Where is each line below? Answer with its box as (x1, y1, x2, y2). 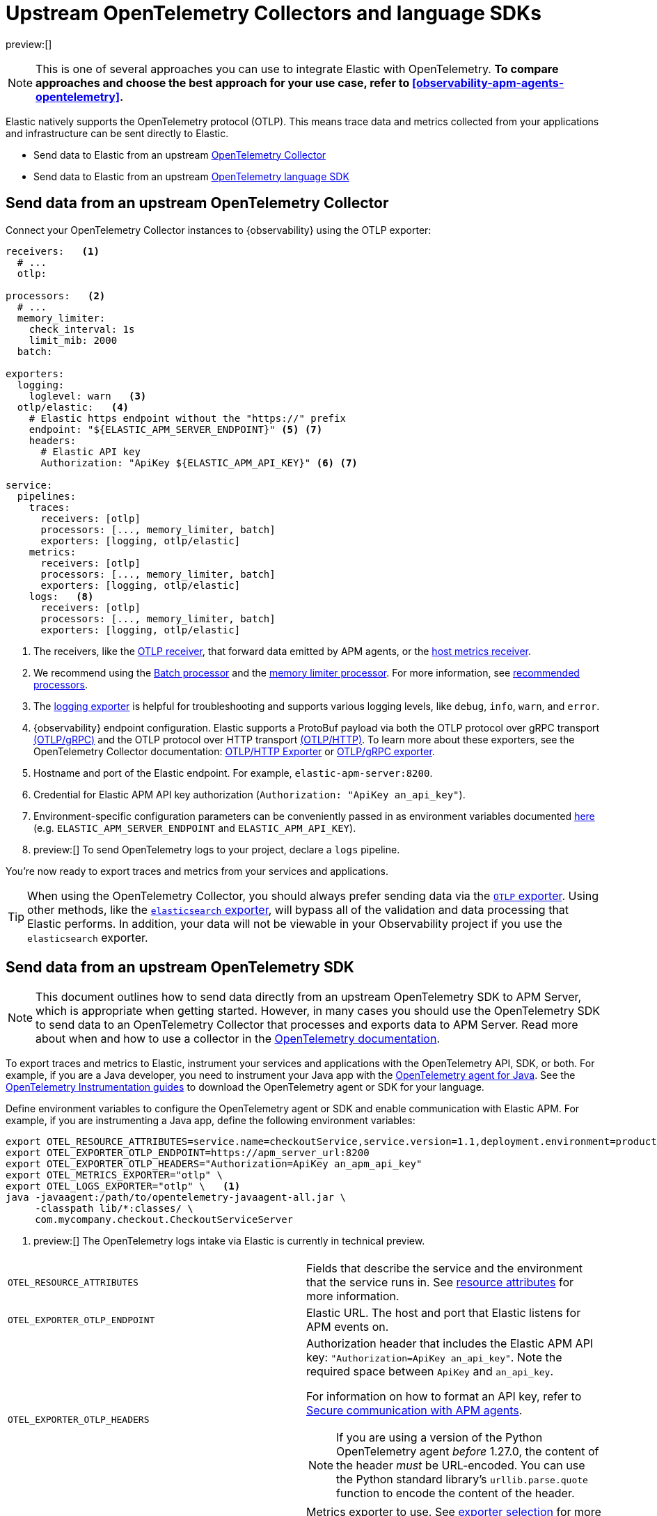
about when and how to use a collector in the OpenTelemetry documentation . (35, 1032, 440, 1046)
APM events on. (306, 1320, 389, 1334)
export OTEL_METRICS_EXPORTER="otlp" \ (6, 1169, 223, 1181)
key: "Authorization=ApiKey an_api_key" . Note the (306, 1350, 562, 1365)
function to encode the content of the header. (336, 1486, 575, 1501)
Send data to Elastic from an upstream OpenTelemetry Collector (33, 148, 326, 161)
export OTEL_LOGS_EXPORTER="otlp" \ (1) (6, 1181, 241, 1192)
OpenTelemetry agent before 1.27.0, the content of (336, 1444, 599, 1459)
